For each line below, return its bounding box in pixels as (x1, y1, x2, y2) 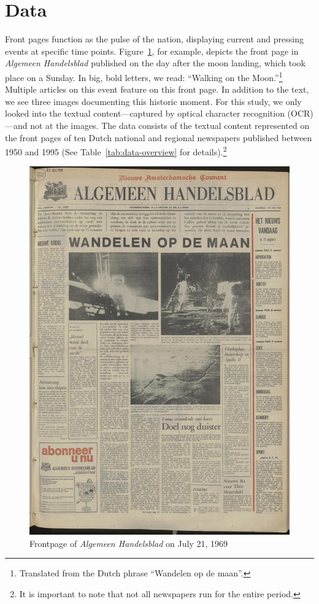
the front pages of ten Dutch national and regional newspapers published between (5, 131, 312, 144)
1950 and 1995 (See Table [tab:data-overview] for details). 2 (5, 144, 227, 158)
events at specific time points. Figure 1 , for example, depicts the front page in (5, 44, 299, 57)
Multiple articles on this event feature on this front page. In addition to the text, (5, 83, 309, 96)
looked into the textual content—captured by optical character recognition (5, 107, 285, 120)
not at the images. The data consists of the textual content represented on (30, 118, 310, 131)
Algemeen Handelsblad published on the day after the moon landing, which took (5, 56, 306, 69)
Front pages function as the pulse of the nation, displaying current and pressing (5, 33, 304, 45)
